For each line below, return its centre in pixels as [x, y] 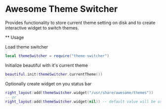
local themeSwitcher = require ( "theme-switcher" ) [57, 56]
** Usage [15, 37]
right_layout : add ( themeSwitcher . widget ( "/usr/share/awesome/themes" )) [79, 93]
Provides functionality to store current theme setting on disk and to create [80, 23]
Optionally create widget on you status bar [48, 83]
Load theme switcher [27, 47]
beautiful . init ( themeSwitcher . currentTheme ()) [54, 74]
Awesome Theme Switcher [62, 9]
